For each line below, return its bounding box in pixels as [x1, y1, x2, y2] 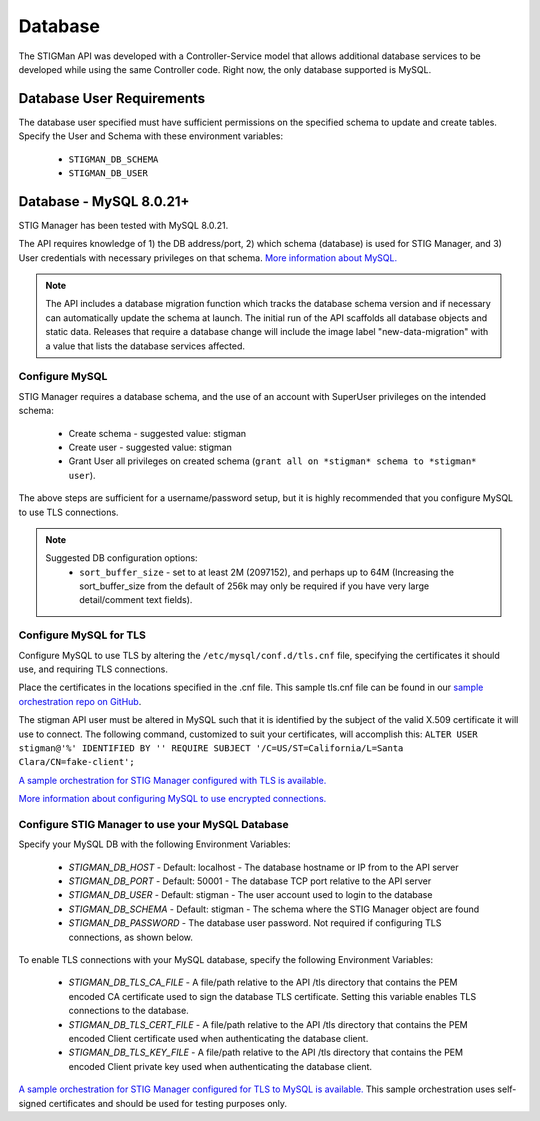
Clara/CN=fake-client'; [18, 756, 135, 768]
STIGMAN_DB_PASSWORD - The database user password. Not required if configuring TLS [68, 917, 442, 929]
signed [18, 1097, 47, 1109]
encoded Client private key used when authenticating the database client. [68, 1060, 373, 1072]
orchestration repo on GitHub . [18, 695, 142, 707]
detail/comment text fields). [79, 594, 193, 606]
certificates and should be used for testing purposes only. [48, 1097, 288, 1109]
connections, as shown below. [68, 931, 194, 943]
